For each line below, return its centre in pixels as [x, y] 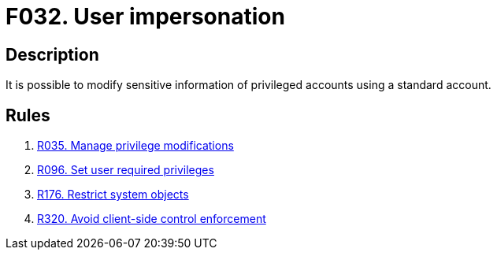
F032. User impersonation [145, 17]
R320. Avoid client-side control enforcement [152, 219]
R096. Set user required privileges [126, 170]
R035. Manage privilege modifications [135, 146]
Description [52, 54]
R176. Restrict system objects [113, 195]
